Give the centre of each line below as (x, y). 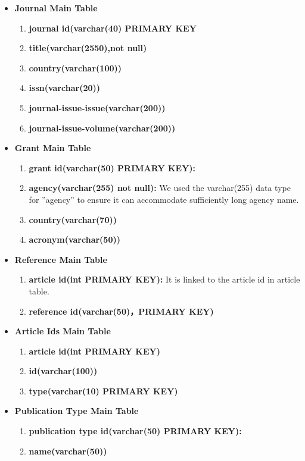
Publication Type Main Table (77, 411)
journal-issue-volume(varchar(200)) (102, 128)
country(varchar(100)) (75, 68)
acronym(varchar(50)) (74, 239)
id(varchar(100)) (63, 371)
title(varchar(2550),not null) (88, 48)
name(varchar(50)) (68, 451)
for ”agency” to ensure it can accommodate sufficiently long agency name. (164, 199)
